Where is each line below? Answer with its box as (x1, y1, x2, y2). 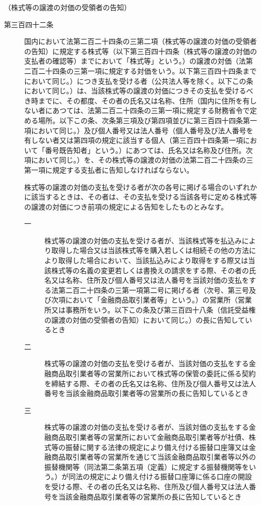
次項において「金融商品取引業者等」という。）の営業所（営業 (51, 294, 252, 305)
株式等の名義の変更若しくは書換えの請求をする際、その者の (51, 265, 249, 275)
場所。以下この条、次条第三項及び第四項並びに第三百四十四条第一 (38, 115, 257, 125)
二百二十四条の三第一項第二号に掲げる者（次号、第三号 (65, 284, 249, 295)
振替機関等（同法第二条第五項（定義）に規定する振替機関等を (44, 461, 249, 472)
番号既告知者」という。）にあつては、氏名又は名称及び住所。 (45, 144, 246, 155)
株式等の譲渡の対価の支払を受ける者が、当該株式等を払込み (44, 235, 242, 245)
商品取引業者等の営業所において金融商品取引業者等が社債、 (51, 431, 249, 442)
